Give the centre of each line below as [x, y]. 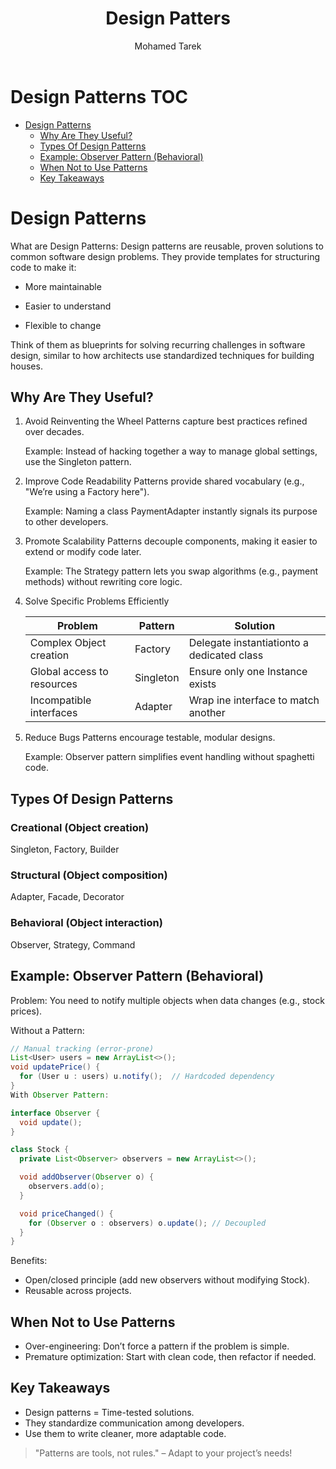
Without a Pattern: [47, 1030]
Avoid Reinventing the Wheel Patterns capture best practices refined [166, 421]
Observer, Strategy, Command [73, 944]
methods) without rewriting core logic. [103, 582]
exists [202, 684]
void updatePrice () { [55, 1067]
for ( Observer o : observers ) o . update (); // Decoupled [147, 1223]
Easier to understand [68, 306]
